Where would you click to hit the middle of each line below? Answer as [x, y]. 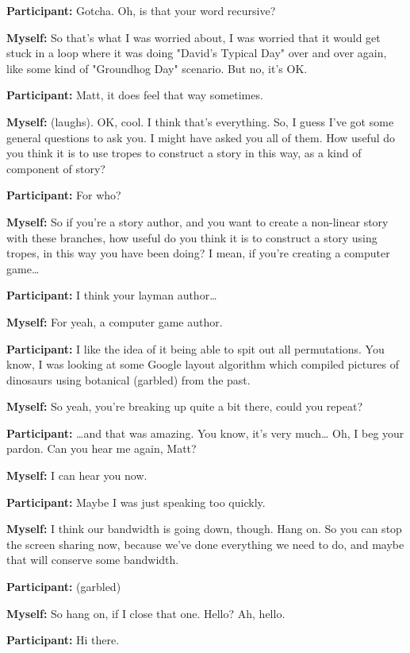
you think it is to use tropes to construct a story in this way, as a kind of [184, 153]
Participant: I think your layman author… [112, 295]
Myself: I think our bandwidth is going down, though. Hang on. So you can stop [204, 529]
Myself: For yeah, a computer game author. [115, 321]
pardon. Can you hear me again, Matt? [102, 448]
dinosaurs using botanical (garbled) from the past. [128, 379]
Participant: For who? [64, 195]
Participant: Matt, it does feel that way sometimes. [135, 95]
